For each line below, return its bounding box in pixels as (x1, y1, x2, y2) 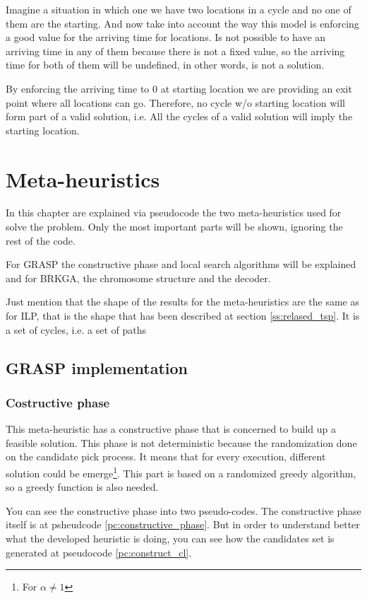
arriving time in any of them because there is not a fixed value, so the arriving (6, 43, 345, 58)
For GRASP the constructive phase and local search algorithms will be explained (6, 257, 356, 272)
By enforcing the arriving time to (6, 81, 150, 95)
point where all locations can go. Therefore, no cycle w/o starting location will (6, 95, 345, 110)
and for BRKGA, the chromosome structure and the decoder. (6, 270, 271, 285)
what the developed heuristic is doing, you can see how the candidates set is (6, 531, 335, 546)
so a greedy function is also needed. (6, 479, 159, 494)
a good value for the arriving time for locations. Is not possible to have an (6, 30, 326, 45)
